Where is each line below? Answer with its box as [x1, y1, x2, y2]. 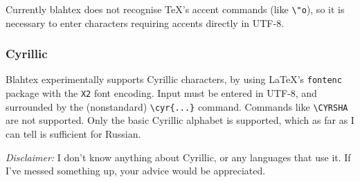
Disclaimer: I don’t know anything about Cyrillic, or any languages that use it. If [6, 149, 351, 164]
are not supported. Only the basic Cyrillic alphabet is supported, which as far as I [6, 113, 354, 127]
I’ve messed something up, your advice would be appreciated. [6, 163, 266, 178]
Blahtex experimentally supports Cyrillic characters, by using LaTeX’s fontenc [6, 72, 342, 87]
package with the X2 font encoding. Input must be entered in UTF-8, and [6, 86, 317, 100]
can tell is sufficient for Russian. [6, 127, 141, 141]
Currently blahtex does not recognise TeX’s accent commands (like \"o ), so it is [6, 2, 345, 16]
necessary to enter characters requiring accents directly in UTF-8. [6, 15, 285, 30]
